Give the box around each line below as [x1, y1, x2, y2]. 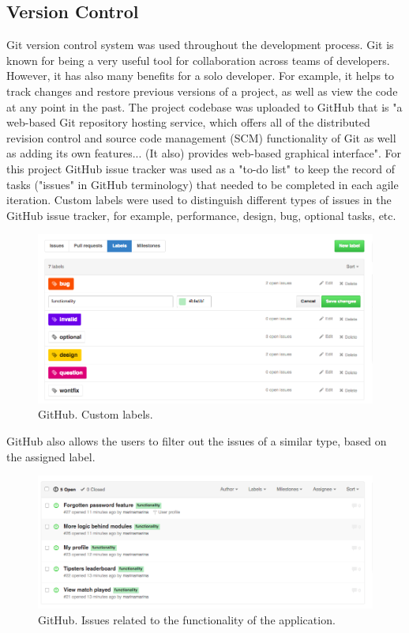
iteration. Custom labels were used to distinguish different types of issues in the [6, 191, 392, 208]
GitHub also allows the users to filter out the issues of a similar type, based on [6, 433, 387, 449]
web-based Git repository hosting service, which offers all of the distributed [6, 114, 370, 131]
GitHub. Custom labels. [38, 406, 153, 423]
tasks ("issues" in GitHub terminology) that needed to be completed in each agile [6, 176, 399, 192]
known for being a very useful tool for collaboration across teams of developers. [6, 51, 390, 68]
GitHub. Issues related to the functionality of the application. [38, 611, 336, 627]
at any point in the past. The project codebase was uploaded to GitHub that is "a [6, 98, 403, 115]
